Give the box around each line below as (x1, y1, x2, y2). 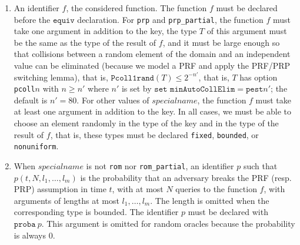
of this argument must (206, 25, 287, 37)
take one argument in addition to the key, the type (14, 25, 197, 37)
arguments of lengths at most (14, 194, 119, 206)
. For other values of (76, 93, 149, 106)
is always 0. (14, 229, 55, 241)
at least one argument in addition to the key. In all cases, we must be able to (14, 105, 292, 118)
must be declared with (188, 206, 268, 218)
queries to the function (175, 183, 257, 195)
